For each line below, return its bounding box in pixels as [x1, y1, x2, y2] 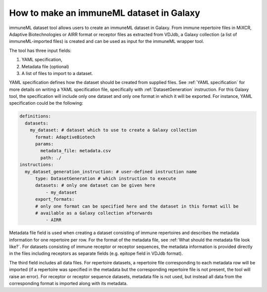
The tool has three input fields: [9, 47, 72, 53]
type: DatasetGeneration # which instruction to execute [35, 175, 177, 181]
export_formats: [35, 197, 75, 202]
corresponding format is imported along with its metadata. [9, 281, 128, 287]
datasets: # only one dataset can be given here [35, 183, 155, 188]
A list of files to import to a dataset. [21, 70, 93, 76]
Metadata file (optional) [21, 63, 69, 69]
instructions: [19, 162, 54, 167]
